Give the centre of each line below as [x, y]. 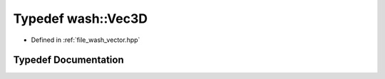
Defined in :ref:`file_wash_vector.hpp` [86, 40]
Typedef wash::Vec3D [80, 19]
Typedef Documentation [68, 60]
